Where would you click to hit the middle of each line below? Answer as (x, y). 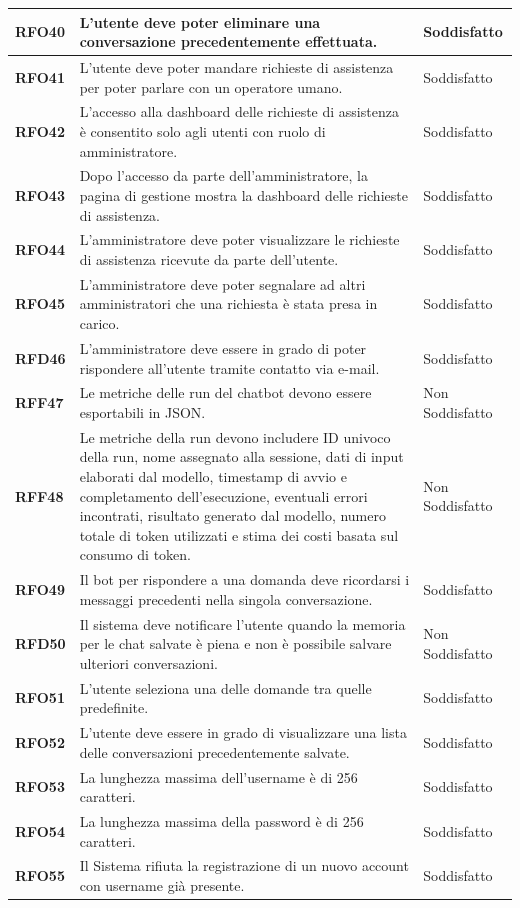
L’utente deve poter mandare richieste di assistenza (236, 66)
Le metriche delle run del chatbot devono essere (225, 392)
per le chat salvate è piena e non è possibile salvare (235, 643)
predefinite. (114, 707)
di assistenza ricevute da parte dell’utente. (209, 259)
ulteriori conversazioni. (148, 662)
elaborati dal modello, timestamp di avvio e (213, 475)
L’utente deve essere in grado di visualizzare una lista (243, 732)
